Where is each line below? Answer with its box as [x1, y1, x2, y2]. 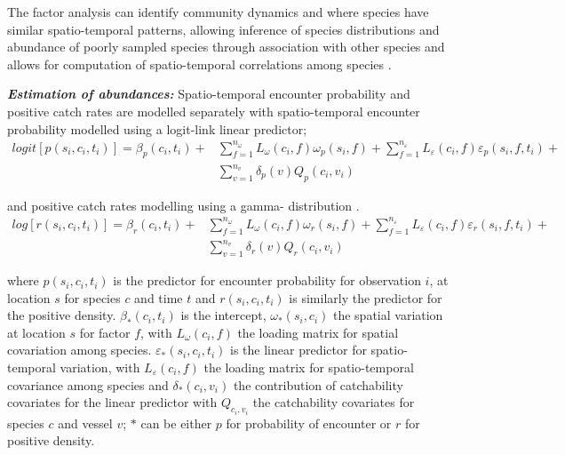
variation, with [60, 358, 140, 377]
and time [134, 288, 183, 307]
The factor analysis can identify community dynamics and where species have [7, 3, 429, 20]
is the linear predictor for [230, 340, 367, 359]
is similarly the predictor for [289, 288, 442, 307]
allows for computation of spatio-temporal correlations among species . [7, 54, 392, 73]
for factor [79, 323, 131, 341]
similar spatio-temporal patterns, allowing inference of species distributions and [7, 20, 440, 38]
